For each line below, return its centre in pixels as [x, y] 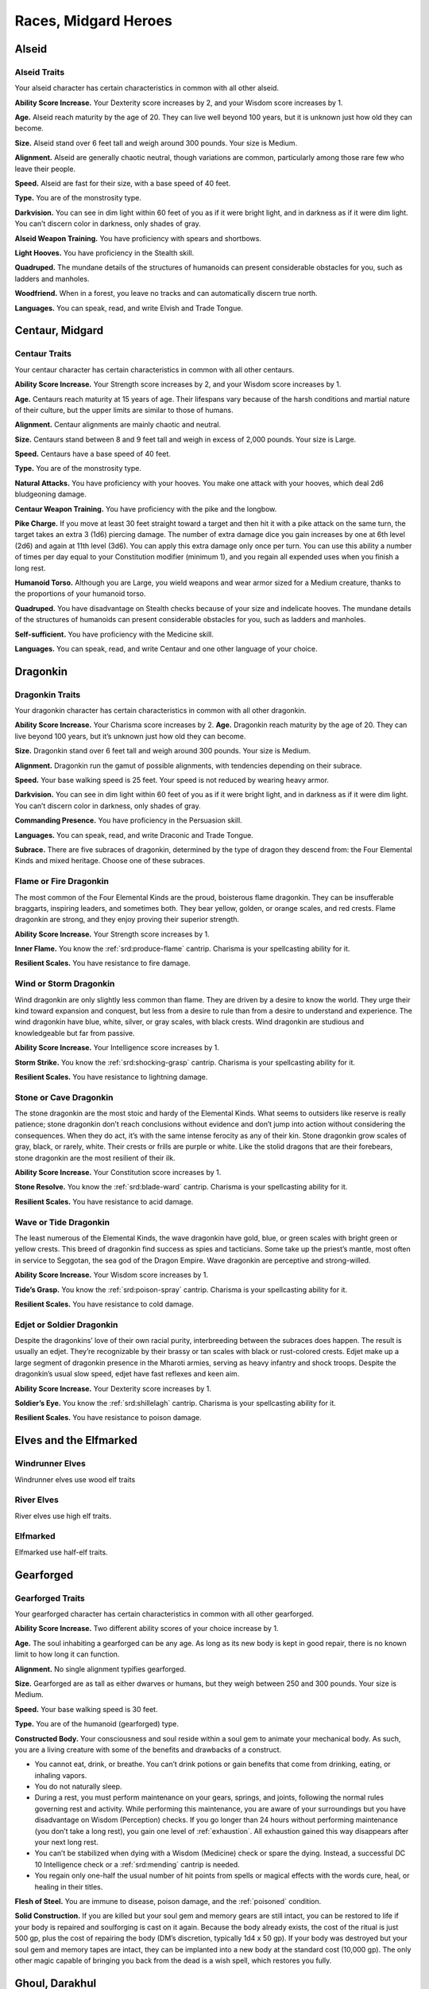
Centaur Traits [43, 354]
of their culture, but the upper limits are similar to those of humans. [124, 410]
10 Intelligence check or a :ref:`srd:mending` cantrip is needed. [137, 1864]
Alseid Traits [40, 72]
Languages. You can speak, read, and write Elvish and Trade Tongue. [129, 308]
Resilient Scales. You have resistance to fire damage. [102, 963]
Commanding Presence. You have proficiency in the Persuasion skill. [128, 820]
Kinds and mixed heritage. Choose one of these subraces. [110, 861]
